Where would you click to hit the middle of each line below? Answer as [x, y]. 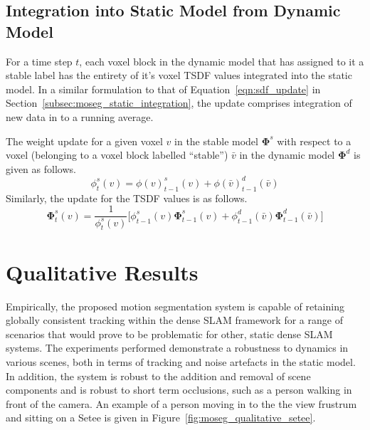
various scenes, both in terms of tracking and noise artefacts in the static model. [181, 361]
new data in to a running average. [80, 116]
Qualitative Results [102, 272]
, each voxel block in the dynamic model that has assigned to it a [222, 61]
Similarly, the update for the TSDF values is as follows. [127, 198]
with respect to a [314, 141]
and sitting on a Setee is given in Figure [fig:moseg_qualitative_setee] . [161, 418]
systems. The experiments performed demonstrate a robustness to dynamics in [177, 348]
